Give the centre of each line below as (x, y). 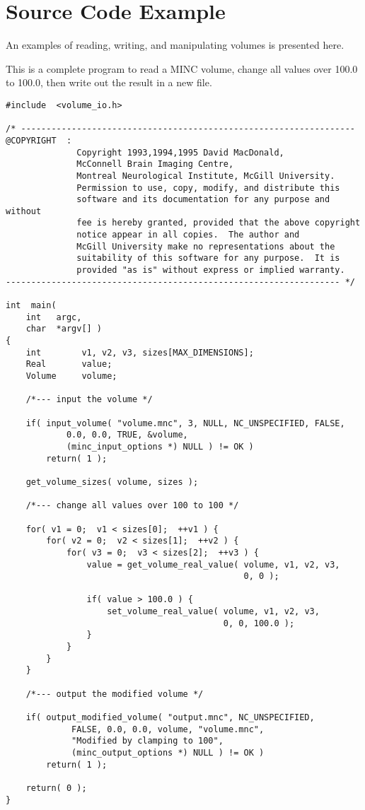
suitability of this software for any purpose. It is (208, 258)
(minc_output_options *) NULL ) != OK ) (168, 753)
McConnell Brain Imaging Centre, (155, 164)
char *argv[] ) (64, 329)
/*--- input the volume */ (89, 400)
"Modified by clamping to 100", (147, 741)
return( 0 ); (56, 788)
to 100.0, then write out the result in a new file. (109, 82)
